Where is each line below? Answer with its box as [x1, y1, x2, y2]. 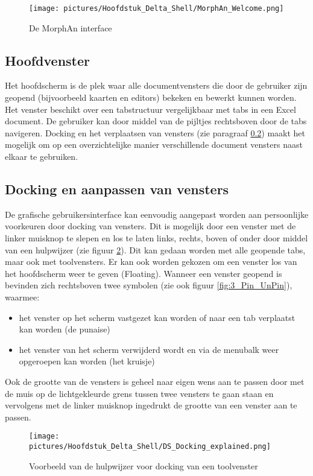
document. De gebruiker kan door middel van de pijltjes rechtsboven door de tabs [5, 115, 307, 127]
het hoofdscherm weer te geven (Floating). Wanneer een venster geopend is [5, 267, 282, 279]
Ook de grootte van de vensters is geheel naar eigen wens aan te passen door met [5, 375, 305, 387]
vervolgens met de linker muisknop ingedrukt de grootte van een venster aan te [5, 399, 297, 411]
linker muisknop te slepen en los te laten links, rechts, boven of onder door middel [5, 232, 308, 244]
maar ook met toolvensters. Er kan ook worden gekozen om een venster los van [5, 255, 297, 268]
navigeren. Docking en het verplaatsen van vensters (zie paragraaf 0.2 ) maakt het [5, 126, 306, 139]
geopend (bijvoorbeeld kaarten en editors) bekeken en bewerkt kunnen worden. [5, 91, 297, 104]
